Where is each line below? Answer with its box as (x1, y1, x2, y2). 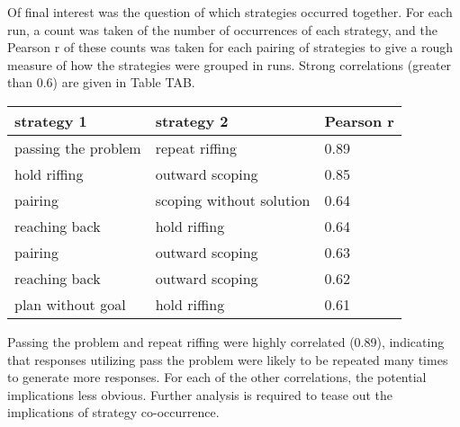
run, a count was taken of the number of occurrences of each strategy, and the (7, 20, 437, 39)
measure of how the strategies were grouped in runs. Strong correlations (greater (7, 55, 452, 74)
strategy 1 (14, 110, 87, 131)
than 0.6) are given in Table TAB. (7, 73, 195, 92)
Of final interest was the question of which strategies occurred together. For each (7, 3, 453, 21)
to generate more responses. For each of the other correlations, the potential (7, 368, 427, 387)
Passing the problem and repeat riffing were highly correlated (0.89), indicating (7, 332, 445, 351)
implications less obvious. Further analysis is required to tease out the (7, 385, 392, 404)
